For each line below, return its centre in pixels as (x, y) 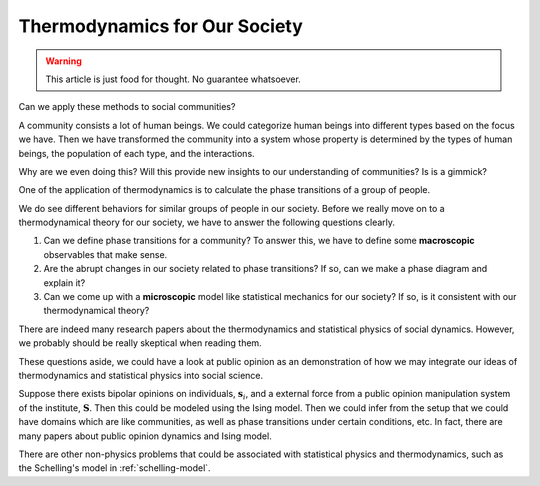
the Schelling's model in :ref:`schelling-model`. (114, 468)
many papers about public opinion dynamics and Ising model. (145, 436)
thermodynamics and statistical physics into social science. (141, 375)
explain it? (64, 282)
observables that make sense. (105, 254)
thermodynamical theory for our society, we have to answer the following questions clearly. (206, 222)
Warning (63, 61)
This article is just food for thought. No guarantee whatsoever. (173, 79)
